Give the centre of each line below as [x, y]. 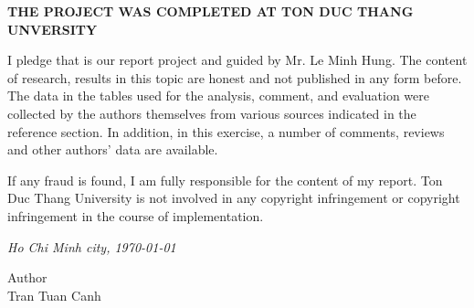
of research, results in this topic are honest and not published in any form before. [235, 77]
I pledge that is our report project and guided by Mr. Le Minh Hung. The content [237, 60]
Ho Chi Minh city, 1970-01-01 [92, 246]
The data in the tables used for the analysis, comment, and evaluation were [218, 96]
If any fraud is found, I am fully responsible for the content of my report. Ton [225, 180]
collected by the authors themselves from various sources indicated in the [212, 113]
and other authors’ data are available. [113, 149]
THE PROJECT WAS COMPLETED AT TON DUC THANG [211, 11]
